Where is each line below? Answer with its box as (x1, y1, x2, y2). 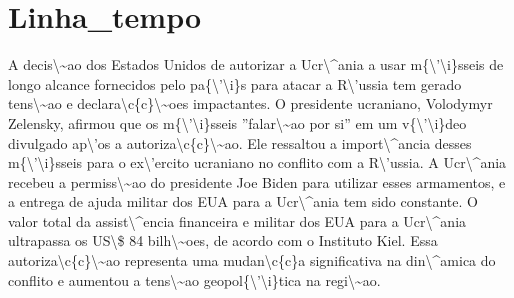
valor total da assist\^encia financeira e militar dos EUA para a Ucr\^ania (8, 210, 467, 231)
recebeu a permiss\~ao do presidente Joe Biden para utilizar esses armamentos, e (8, 171, 506, 192)
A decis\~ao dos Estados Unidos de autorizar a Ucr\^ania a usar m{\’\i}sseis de (8, 54, 504, 75)
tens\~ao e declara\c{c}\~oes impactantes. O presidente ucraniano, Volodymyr (8, 93, 493, 114)
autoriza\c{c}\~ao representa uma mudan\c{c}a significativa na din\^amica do (8, 250, 496, 271)
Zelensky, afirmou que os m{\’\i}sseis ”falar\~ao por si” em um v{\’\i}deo (8, 112, 467, 133)
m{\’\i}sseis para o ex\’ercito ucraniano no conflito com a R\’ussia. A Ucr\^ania (8, 152, 507, 173)
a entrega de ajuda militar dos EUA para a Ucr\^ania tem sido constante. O (8, 191, 478, 212)
